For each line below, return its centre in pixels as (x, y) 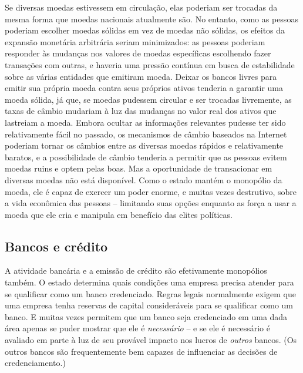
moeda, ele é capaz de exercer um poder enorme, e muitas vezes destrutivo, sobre (151, 191)
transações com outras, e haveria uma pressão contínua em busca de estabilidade (150, 64)
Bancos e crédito (56, 246)
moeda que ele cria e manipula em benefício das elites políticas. (119, 214)
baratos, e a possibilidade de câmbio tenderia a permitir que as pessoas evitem (146, 157)
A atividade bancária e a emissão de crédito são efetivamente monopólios (136, 270)
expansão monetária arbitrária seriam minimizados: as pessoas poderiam (135, 41)
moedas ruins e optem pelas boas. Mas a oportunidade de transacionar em (139, 168)
